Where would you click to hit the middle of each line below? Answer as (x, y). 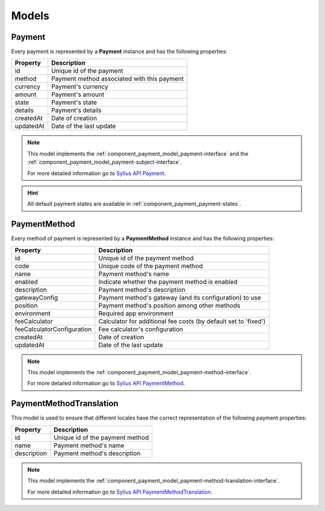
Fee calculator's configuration (141, 329)
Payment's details (76, 110)
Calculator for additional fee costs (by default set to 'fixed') (182, 321)
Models (30, 16)
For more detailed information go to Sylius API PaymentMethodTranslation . (120, 492)
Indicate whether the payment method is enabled (168, 282)
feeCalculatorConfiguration (53, 329)
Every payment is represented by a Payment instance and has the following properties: (119, 52)
